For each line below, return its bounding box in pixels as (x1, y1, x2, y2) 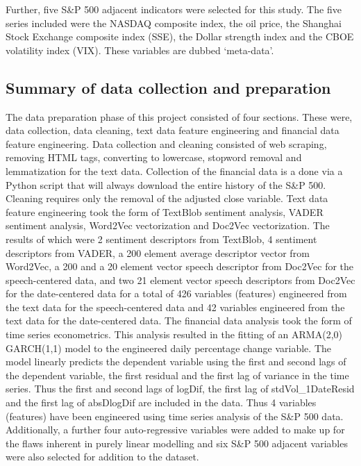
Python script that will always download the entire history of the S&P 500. (6, 177, 326, 192)
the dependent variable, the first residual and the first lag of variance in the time (6, 367, 349, 382)
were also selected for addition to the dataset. (6, 449, 199, 464)
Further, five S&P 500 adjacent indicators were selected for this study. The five (6, 2, 342, 16)
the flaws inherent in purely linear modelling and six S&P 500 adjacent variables (6, 435, 348, 450)
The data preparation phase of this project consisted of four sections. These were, (6, 109, 353, 124)
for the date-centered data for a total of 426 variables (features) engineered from (6, 286, 347, 301)
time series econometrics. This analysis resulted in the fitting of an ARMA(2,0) (6, 327, 342, 342)
